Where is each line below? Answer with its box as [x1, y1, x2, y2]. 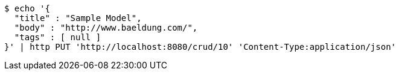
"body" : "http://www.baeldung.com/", [14, 23, 198, 32]
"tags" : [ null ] [14, 32, 101, 42]
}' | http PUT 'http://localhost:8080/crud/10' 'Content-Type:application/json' [4, 42, 397, 52]
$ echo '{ [4, 4, 50, 13]
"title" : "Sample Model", [14, 13, 142, 23]
